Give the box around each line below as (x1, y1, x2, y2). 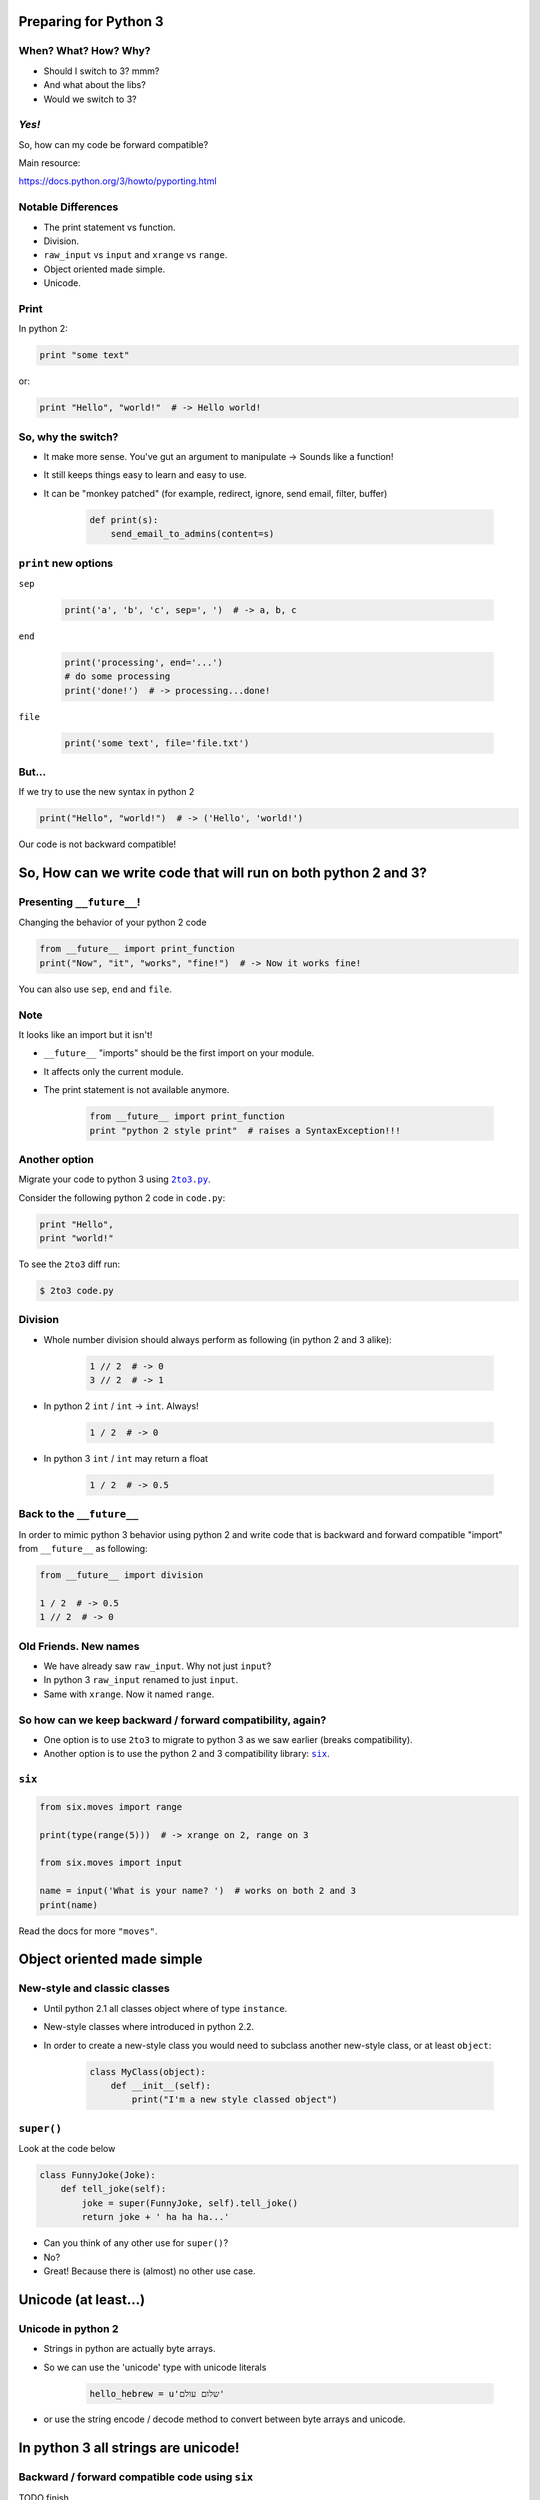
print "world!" (39, 1233, 114, 1244)
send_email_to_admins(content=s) (110, 528, 275, 540)
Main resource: (18, 157, 81, 169)
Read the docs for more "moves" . (18, 1925, 158, 1937)
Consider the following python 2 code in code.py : (18, 1191, 226, 1204)
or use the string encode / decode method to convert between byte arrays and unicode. (43, 2413, 406, 2425)
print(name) (39, 1899, 99, 1910)
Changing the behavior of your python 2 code (18, 916, 207, 929)
